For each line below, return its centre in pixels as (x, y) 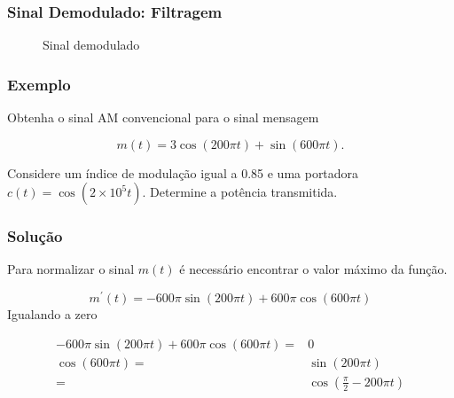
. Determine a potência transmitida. (240, 192)
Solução (35, 236)
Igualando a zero (52, 314)
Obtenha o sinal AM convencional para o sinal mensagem (163, 117)
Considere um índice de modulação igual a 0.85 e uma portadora (183, 172)
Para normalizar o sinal (71, 269)
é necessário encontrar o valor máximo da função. (313, 269)
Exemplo (39, 84)
